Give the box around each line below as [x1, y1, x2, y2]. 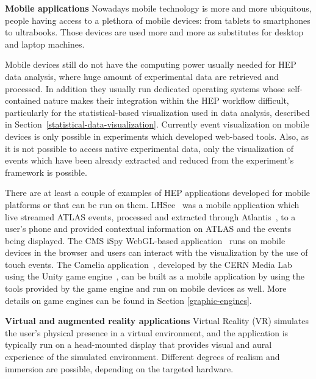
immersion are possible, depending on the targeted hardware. [5, 362, 234, 375]
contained [5, 94, 41, 107]
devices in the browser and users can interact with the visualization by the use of [5, 246, 308, 259]
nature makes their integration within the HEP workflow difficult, [43, 94, 289, 107]
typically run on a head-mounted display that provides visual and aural [5, 338, 272, 351]
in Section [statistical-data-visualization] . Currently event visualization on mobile [5, 118, 309, 131]
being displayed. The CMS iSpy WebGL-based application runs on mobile [5, 234, 285, 247]
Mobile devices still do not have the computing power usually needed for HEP [5, 58, 296, 71]
